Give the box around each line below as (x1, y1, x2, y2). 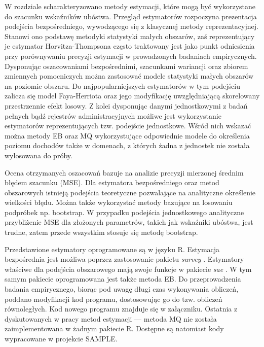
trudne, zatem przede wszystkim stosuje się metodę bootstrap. (5, 227, 198, 237)
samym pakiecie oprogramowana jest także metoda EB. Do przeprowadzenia (5, 273, 241, 284)
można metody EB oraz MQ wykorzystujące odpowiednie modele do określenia (5, 130, 250, 141)
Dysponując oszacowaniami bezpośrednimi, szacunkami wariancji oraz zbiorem (5, 60, 248, 71)
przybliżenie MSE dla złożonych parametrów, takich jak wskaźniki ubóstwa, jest (5, 217, 253, 227)
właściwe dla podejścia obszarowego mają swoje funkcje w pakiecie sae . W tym (5, 263, 252, 274)
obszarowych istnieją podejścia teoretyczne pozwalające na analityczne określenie (5, 187, 256, 197)
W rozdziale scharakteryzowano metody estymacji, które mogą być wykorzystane (5, 1, 256, 11)
